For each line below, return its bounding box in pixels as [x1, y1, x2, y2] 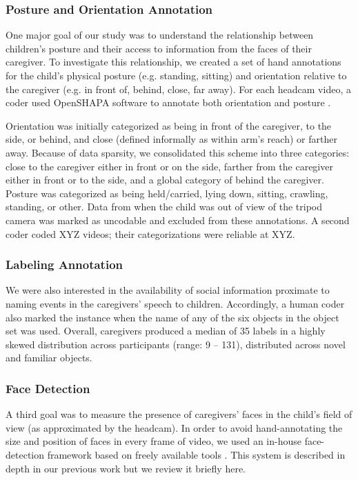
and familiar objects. [6, 350, 92, 365]
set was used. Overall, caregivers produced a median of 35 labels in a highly [6, 323, 326, 338]
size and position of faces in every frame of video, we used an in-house [6, 434, 301, 448]
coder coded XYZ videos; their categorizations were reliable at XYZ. [6, 226, 295, 241]
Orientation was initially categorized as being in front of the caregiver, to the [6, 118, 332, 132]
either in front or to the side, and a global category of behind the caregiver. [6, 172, 324, 187]
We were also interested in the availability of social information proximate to [6, 283, 330, 297]
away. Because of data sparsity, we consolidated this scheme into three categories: [6, 145, 350, 159]
